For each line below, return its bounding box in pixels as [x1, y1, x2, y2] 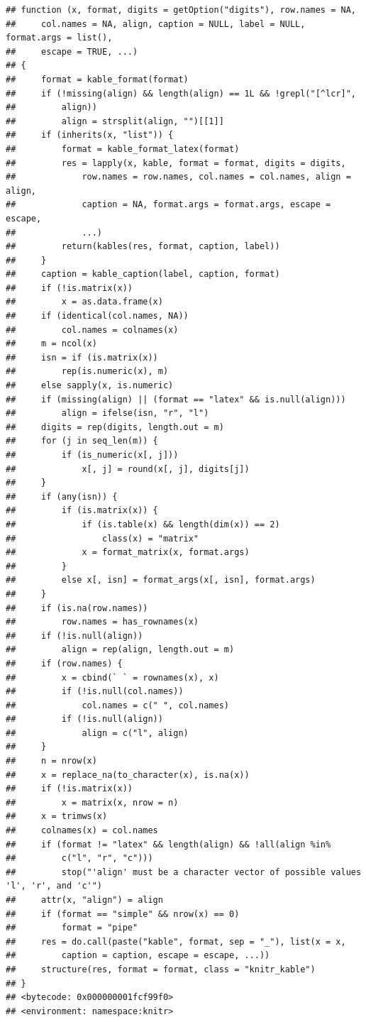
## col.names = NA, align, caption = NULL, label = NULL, [6, 18, 306, 29]
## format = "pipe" [6, 923, 138, 933]
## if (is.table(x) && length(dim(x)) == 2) [6, 519, 280, 529]
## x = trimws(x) [6, 811, 108, 822]
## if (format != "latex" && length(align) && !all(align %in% [6, 839, 331, 850]
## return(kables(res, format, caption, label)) [6, 241, 280, 252]
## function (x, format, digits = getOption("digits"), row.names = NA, [6, 5, 356, 15]
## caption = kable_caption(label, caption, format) [6, 269, 280, 280]
